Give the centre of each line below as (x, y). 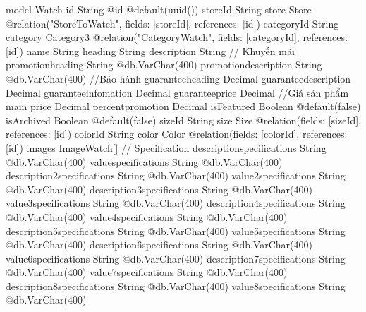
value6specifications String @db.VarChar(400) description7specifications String (176, 258)
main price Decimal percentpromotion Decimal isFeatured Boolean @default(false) (183, 106)
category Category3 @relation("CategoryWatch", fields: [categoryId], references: (177, 37)
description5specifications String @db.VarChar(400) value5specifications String (176, 230)
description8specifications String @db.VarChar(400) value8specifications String (176, 286)
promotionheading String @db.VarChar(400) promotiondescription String (164, 65)
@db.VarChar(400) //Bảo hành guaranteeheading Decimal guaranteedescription (178, 78)
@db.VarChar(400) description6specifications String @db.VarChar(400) (159, 245)
